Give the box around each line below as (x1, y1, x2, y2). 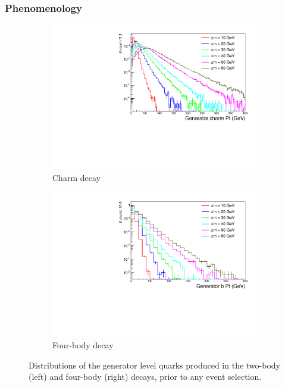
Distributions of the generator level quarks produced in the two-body (29, 358, 280, 371)
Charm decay (52, 171, 101, 183)
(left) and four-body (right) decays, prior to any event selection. (29, 370, 262, 383)
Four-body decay (52, 339, 114, 351)
